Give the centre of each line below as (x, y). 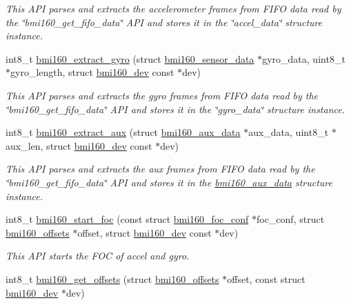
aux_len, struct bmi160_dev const (79, 145)
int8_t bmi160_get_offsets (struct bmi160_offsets (112, 278)
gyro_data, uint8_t (304, 58)
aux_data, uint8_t (289, 132)
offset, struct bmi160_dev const (144, 232)
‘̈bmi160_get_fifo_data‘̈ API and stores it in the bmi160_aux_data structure (169, 182)
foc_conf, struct (290, 219)
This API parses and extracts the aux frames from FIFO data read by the (160, 169)
